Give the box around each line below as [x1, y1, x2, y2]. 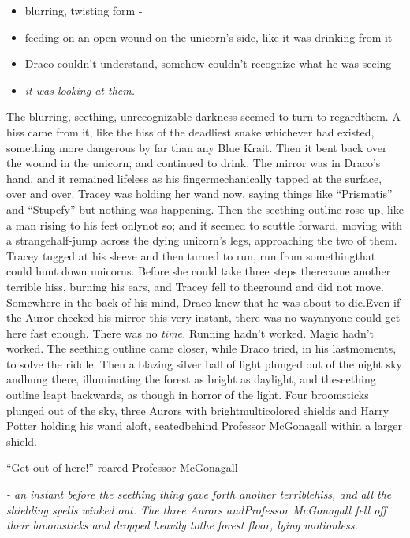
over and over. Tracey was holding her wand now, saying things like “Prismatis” [6, 185, 393, 202]
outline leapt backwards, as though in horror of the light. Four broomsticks [6, 387, 369, 403]
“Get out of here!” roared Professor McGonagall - [6, 459, 245, 476]
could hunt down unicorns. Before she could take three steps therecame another [6, 263, 391, 279]
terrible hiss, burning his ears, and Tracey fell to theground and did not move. [6, 278, 384, 294]
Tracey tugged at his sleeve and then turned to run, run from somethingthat [6, 247, 376, 263]
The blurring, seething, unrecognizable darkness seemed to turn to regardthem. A [6, 108, 401, 125]
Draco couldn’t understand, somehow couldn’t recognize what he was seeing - [24, 55, 399, 72]
